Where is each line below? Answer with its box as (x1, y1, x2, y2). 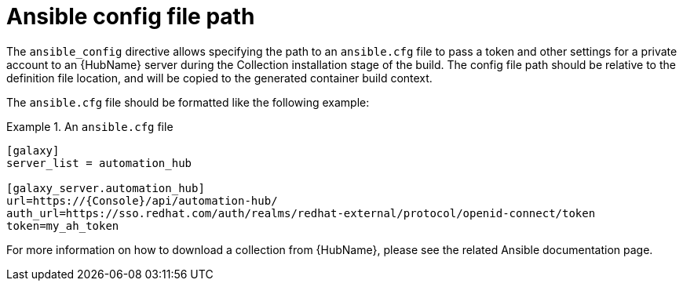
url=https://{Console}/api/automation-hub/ (6, 194, 278, 207)
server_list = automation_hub (6, 156, 192, 169)
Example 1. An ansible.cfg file (6, 119, 173, 133)
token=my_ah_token (6, 219, 119, 232)
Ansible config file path (6, 3, 255, 30)
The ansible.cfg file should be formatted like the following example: (6, 95, 370, 109)
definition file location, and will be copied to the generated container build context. (6, 71, 433, 85)
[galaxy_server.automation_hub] (6, 181, 205, 194)
